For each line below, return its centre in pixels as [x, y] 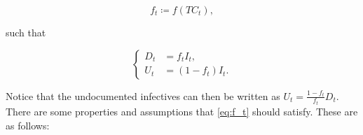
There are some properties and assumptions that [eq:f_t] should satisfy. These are [182, 112]
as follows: [28, 125]
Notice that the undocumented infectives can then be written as [143, 95]
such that [26, 32]
